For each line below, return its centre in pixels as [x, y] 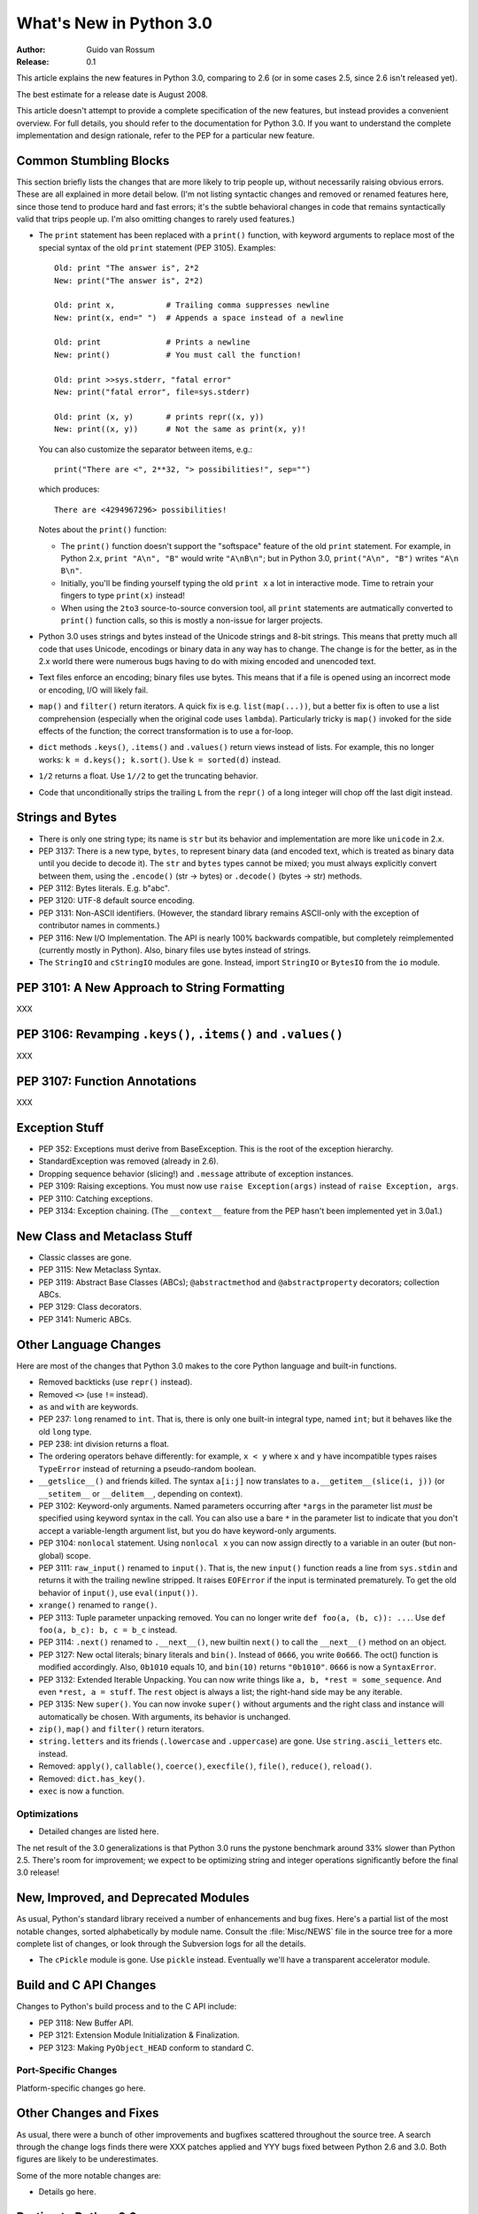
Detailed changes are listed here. [99, 1831]
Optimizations [47, 1814]
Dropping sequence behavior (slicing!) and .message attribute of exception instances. [196, 1173]
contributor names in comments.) [99, 925]
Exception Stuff [60, 1128]
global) [51, 1555]
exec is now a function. [81, 1791]
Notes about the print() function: [103, 530]
